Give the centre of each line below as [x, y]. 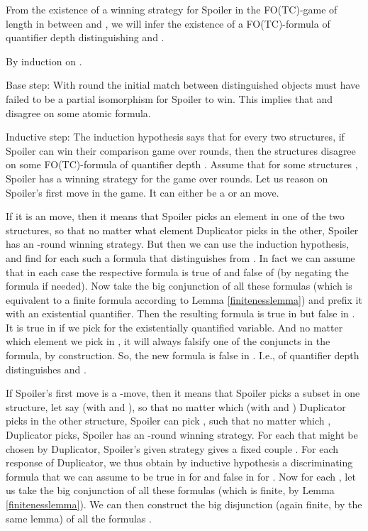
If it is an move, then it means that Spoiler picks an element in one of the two [175, 216]
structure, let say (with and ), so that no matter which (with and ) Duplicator [176, 406]
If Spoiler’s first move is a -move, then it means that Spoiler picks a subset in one [183, 393]
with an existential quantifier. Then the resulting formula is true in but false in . [180, 313]
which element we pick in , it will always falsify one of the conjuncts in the [168, 341]
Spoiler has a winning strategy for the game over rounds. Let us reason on [167, 178]
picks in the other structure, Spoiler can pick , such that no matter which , [168, 421]
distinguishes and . [46, 369]
